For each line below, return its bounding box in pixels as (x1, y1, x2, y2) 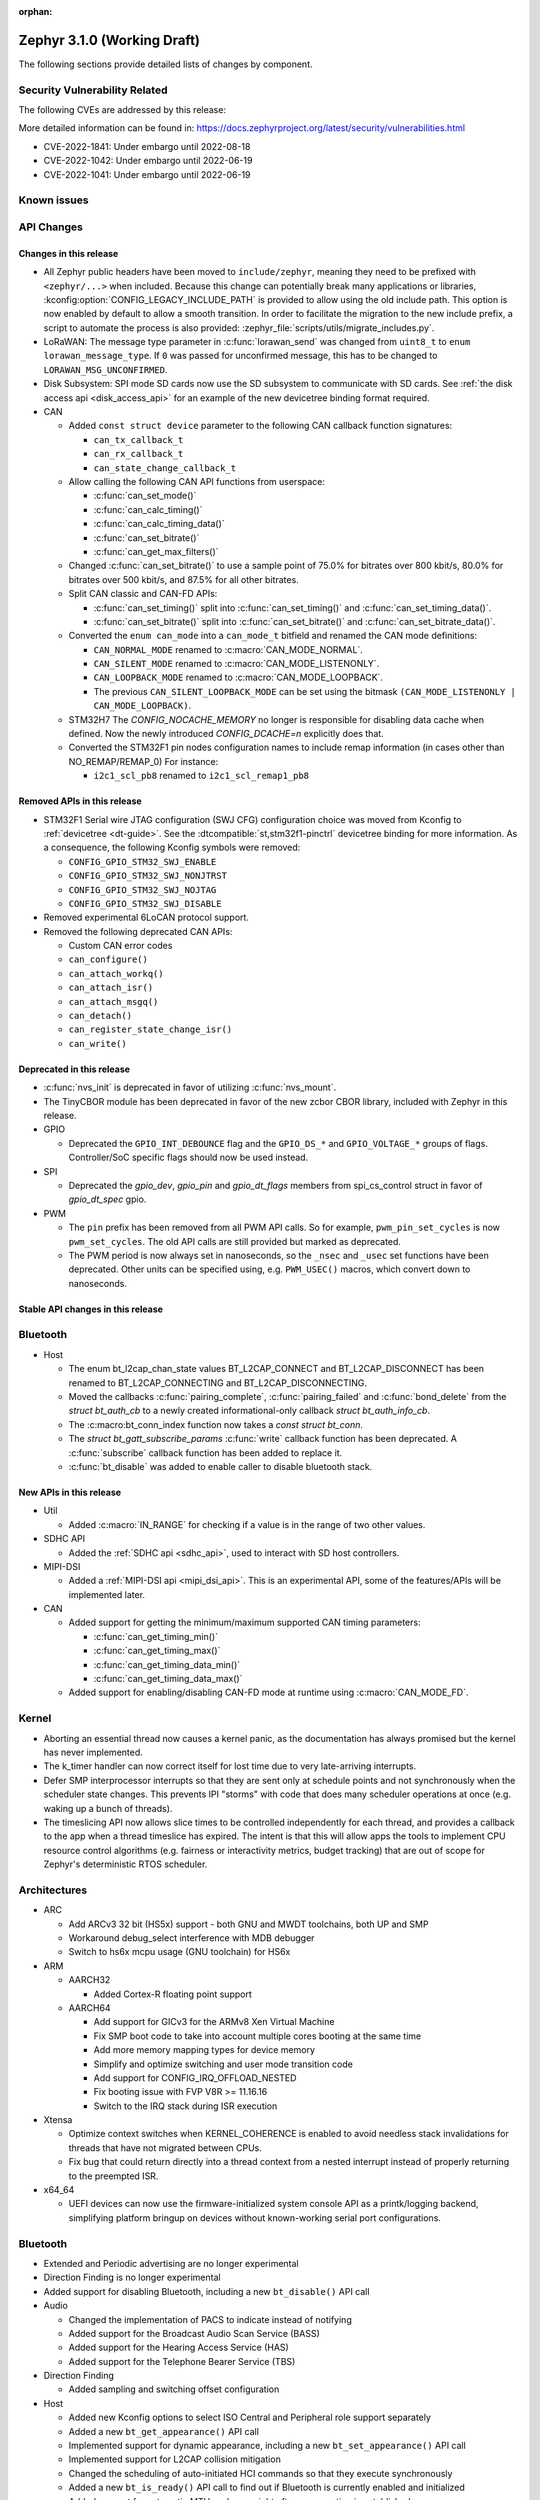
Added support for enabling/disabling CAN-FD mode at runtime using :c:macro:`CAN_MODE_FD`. (68, 1686, 469, 1699)
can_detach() (68, 1010, 133, 1022)
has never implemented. (43, 1746, 144, 1758)
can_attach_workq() (68, 968, 164, 979)
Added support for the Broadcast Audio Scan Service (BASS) (68, 2327, 320, 2339)
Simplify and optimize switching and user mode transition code (93, 2058, 354, 2070)
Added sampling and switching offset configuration (68, 2383, 280, 2395)
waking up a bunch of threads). (43, 1802, 173, 1814)
